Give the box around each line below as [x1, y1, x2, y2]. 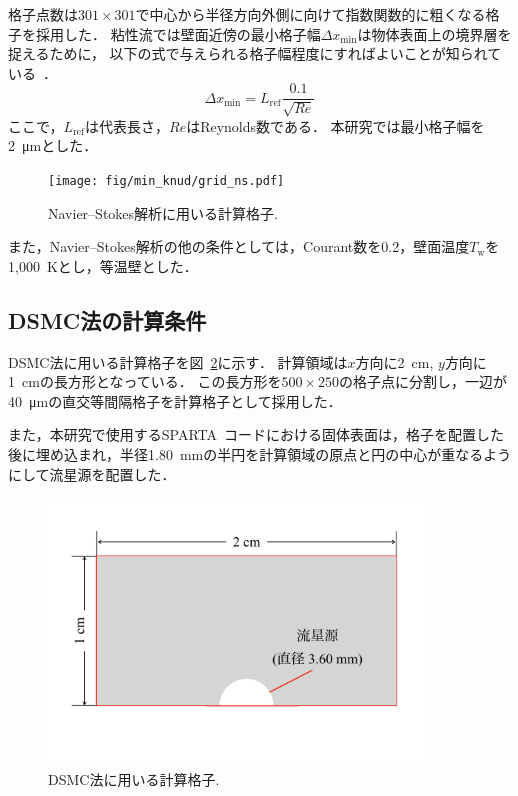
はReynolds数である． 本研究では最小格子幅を [186, 115, 485, 136]
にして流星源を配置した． [8, 463, 176, 484]
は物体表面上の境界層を [357, 23, 512, 44]
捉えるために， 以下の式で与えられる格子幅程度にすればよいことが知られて [8, 43, 502, 64]
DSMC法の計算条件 [8, 304, 207, 335]
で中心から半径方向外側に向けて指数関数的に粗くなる [135, 4, 486, 24]
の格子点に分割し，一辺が [338, 371, 507, 392]
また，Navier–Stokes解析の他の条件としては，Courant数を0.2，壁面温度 [8, 236, 470, 257]
